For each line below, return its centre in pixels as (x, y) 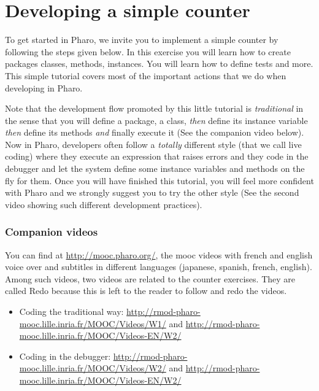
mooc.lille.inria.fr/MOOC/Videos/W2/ (93, 368)
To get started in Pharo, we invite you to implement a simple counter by (142, 40)
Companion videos (52, 232)
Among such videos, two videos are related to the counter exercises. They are (150, 278)
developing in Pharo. (44, 87)
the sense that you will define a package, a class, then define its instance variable (156, 120)
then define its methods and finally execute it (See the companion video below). (155, 132)
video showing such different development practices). (104, 204)
